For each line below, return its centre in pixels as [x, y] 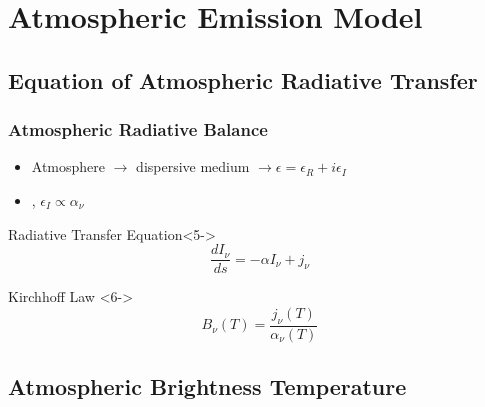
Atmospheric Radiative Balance [138, 129]
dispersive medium [193, 166]
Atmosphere [68, 166]
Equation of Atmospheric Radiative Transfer [243, 79]
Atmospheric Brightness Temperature [207, 386]
